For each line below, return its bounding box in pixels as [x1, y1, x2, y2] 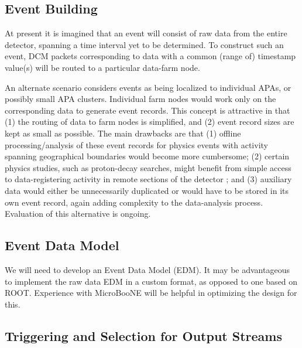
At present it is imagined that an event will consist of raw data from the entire [5, 27, 287, 39]
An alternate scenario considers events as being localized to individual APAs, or [5, 81, 291, 93]
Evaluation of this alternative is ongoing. [5, 207, 151, 220]
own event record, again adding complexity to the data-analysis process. [5, 196, 263, 208]
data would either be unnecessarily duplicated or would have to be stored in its [5, 184, 289, 196]
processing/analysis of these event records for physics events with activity [5, 138, 268, 151]
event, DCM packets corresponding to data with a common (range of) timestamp [5, 50, 296, 62]
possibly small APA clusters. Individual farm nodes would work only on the [5, 93, 276, 105]
